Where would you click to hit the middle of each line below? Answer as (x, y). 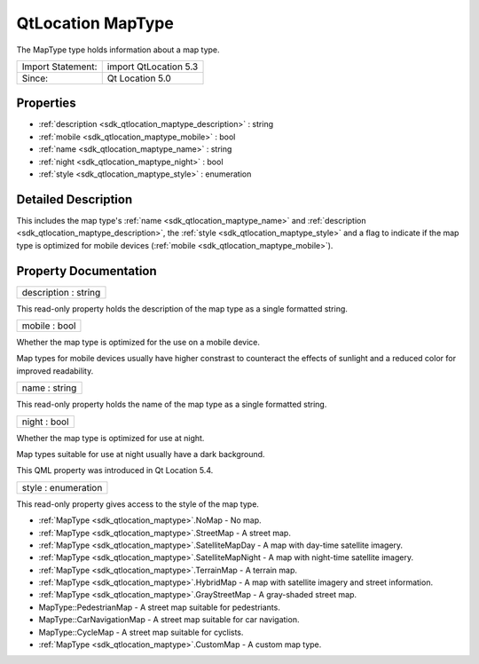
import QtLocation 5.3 (153, 67)
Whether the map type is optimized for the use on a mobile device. (138, 342)
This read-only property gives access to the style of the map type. (137, 504)
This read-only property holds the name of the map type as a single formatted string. (172, 405)
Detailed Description (75, 199)
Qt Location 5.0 (139, 78)
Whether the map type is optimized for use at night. (110, 438)
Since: (35, 78)
